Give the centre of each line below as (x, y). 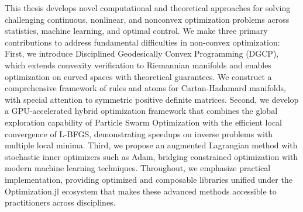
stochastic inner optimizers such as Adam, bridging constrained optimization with (151, 156)
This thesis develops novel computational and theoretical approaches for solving (148, 8)
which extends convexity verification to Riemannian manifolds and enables (138, 65)
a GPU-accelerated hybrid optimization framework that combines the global (141, 111)
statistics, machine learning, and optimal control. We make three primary (136, 31)
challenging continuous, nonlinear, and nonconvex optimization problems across (147, 19)
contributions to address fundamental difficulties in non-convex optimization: (142, 42)
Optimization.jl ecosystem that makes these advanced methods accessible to (141, 191)
